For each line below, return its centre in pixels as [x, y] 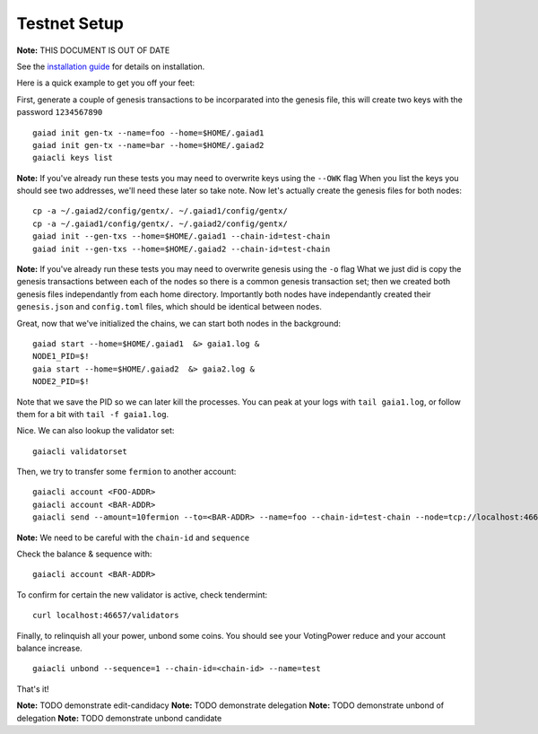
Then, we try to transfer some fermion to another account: [126, 472]
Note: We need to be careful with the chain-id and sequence [133, 537]
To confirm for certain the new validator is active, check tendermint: [142, 594]
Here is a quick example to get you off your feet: [106, 83]
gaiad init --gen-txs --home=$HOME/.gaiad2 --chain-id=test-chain [182, 249]
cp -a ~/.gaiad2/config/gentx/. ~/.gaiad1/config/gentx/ [161, 211]
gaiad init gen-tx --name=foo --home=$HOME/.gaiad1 [148, 133]
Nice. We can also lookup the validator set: [95, 431]
